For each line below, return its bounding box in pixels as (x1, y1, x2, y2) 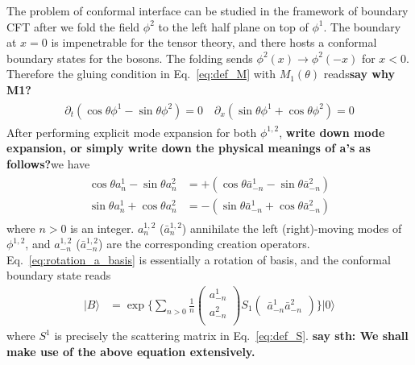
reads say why (323, 65, 395, 82)
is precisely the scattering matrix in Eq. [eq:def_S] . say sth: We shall (54, 327, 409, 344)
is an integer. (70, 219, 135, 236)
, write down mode (279, 123, 385, 140)
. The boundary (323, 18, 401, 35)
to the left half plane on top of (158, 18, 309, 35)
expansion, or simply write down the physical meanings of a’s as (6, 139, 371, 156)
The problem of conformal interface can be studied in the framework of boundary (6, 2, 409, 19)
